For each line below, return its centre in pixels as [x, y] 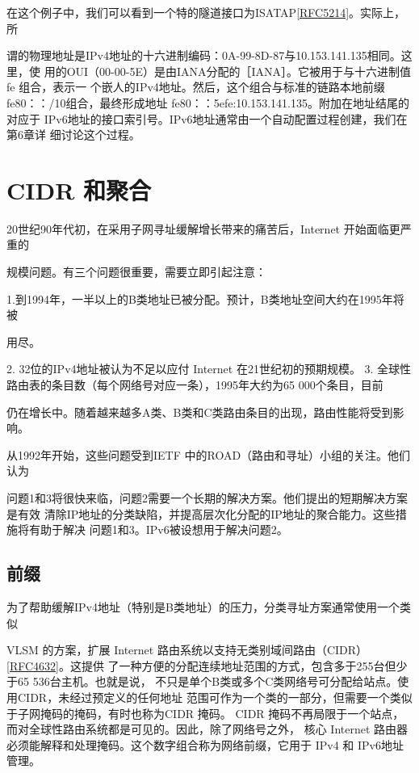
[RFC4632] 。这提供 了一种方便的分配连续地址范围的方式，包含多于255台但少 [207, 665]
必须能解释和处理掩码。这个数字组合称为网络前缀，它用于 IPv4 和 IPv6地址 [205, 744]
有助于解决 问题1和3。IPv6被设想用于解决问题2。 [158, 529]
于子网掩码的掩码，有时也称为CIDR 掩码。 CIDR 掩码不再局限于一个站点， [205, 713]
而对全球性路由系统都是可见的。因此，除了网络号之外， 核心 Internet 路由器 [207, 729]
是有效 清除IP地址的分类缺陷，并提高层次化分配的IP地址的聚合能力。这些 [201, 513]
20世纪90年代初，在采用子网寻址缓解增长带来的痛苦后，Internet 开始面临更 [203, 228]
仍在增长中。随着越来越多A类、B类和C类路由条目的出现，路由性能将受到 [200, 412]
